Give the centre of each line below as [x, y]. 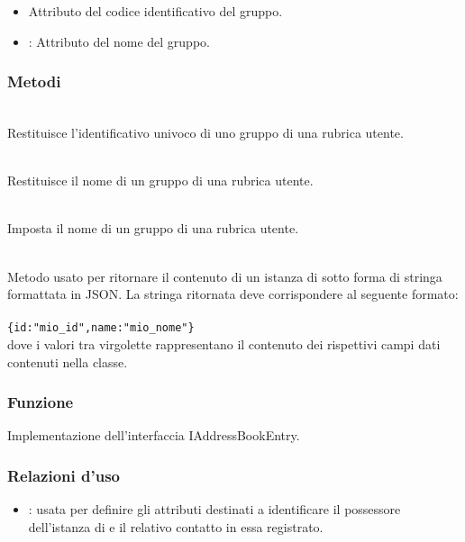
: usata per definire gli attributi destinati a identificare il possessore [214, 509]
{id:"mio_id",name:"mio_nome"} [101, 328]
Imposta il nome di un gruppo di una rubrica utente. [153, 228]
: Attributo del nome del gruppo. [119, 41]
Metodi [34, 81]
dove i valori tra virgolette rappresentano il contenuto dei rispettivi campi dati [224, 344]
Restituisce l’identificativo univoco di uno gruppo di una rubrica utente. [205, 132]
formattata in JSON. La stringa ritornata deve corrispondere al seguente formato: [233, 294]
